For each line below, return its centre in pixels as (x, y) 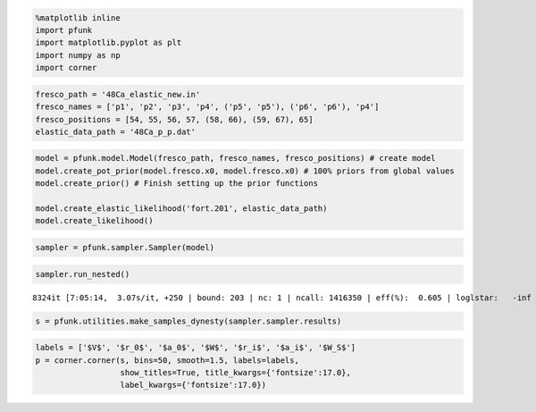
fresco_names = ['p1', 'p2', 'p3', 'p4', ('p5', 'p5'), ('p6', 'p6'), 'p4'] (207, 107)
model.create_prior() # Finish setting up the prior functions (177, 184)
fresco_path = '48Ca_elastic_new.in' (118, 94)
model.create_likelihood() (94, 221)
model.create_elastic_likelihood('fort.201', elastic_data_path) (181, 209)
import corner (66, 68)
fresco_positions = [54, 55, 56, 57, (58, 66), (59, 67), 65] (174, 119)
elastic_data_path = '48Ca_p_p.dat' (116, 131)
